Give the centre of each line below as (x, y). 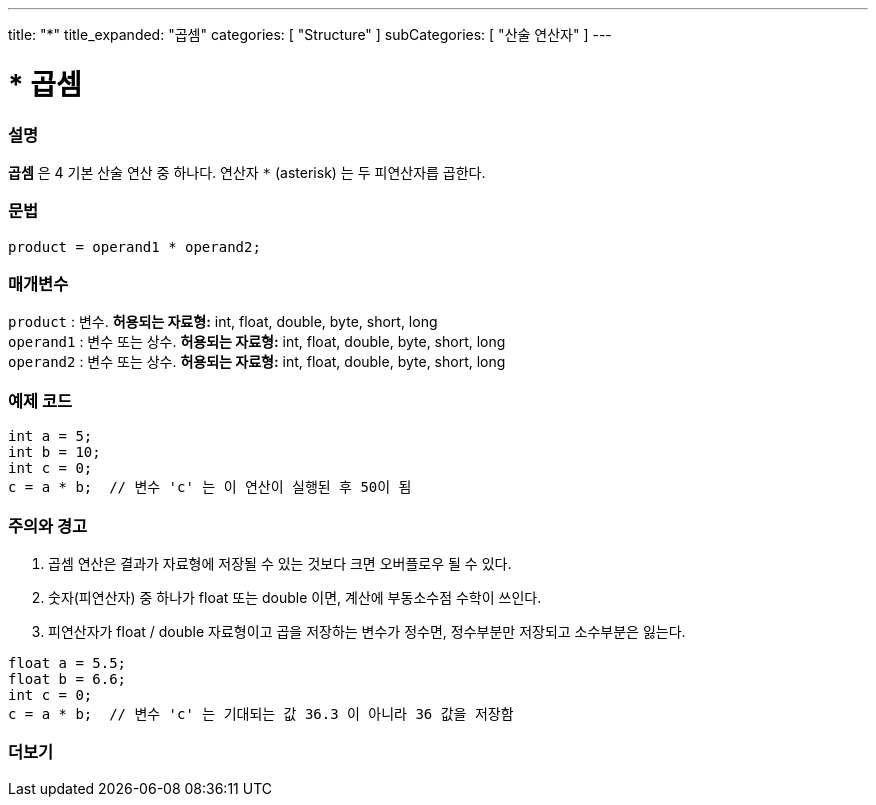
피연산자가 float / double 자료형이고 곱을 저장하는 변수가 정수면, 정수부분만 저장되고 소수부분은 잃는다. (367, 631)
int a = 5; (50, 436)
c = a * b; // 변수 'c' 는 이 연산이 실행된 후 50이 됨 (210, 487)
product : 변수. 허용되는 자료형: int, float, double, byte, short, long (223, 322)
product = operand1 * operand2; (134, 246)
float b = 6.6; (67, 678)
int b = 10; (54, 452)
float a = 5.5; (67, 662)
